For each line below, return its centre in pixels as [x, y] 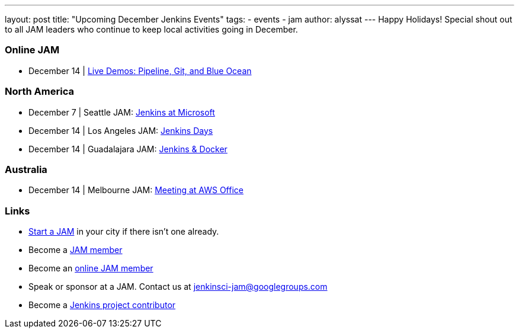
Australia [26, 169]
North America [39, 92]
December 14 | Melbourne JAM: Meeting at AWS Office [136, 190]
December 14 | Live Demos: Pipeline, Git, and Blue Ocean [140, 71]
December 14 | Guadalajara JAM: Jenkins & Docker [128, 149]
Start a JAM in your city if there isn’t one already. [124, 231]
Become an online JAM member [91, 268]
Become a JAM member [76, 250]
